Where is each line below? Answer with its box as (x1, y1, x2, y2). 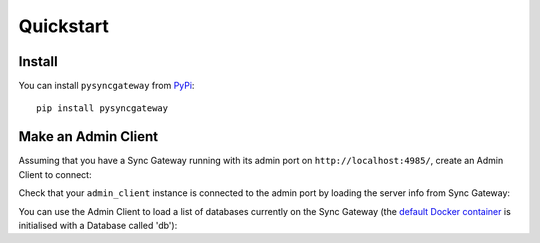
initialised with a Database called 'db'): (18, 219, 178, 231)
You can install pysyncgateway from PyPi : (18, 80, 195, 92)
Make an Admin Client (18, 128, 159, 145)
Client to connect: (18, 168, 92, 180)
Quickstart (18, 15, 110, 37)
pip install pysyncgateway (36, 103, 169, 114)
